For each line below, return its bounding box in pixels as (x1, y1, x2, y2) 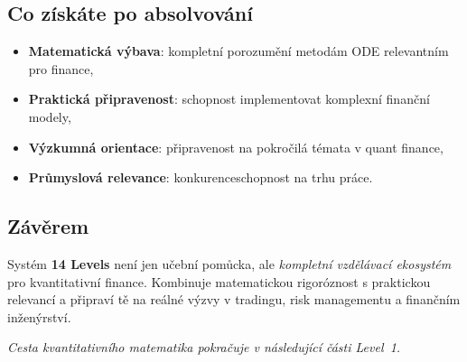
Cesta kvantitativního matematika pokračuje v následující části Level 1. (7, 338, 401, 357)
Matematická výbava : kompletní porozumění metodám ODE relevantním (28, 42, 449, 60)
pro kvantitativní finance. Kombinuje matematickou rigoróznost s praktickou (7, 272, 431, 291)
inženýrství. (7, 307, 71, 326)
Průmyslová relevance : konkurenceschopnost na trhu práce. (28, 168, 373, 187)
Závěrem (7, 212, 89, 240)
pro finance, (28, 59, 94, 78)
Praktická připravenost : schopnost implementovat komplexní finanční (28, 89, 430, 108)
